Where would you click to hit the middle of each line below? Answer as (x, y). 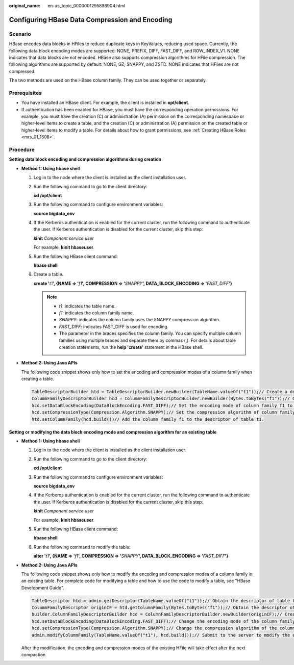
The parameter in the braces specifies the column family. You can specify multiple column (150, 333)
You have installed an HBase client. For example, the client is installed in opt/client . (105, 102)
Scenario (20, 34)
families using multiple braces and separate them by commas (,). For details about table (147, 340)
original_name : (25, 6)
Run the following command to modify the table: (82, 547)
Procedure (22, 150)
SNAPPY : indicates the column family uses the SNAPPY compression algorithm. (140, 320)
